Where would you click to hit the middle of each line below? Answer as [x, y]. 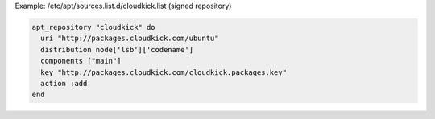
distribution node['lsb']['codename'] [117, 49]
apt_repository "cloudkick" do [94, 27]
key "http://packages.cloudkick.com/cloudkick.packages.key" [164, 72]
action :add [64, 83]
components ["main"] [81, 61]
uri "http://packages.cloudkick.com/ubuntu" [130, 39]
